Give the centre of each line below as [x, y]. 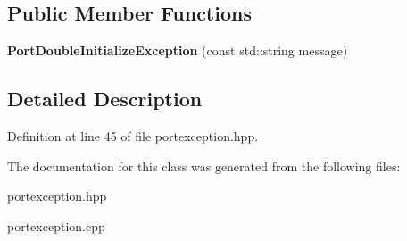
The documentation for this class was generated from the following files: [204, 166]
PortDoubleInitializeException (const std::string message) [178, 50]
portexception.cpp [56, 225]
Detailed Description [105, 99]
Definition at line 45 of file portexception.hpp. [133, 136]
